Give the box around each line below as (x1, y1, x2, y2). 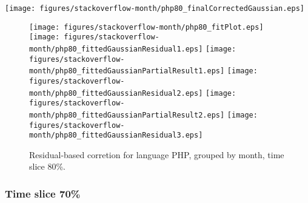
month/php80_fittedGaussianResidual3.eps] (29, 131, 203, 140)
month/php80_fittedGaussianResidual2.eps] (29, 88, 203, 98)
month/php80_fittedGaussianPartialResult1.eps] (29, 67, 225, 76)
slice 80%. (29, 160, 65, 173)
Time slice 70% (5, 185, 81, 201)
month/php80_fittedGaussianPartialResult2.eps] (29, 110, 225, 119)
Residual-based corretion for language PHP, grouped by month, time (29, 148, 284, 161)
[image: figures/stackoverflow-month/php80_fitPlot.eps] (29, 22, 264, 32)
